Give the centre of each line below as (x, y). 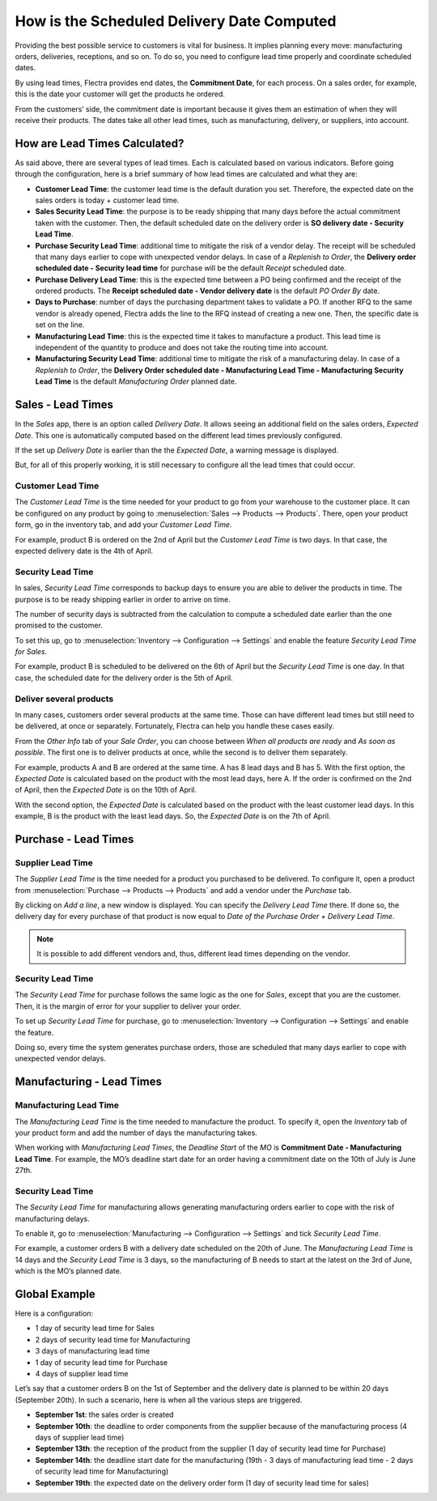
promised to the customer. (59, 625)
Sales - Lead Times (64, 405)
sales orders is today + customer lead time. (107, 200)
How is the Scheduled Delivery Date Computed (176, 21)
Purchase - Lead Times (74, 839)
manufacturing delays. (53, 1218)
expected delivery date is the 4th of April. (84, 551)
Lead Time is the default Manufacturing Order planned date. (136, 381)
